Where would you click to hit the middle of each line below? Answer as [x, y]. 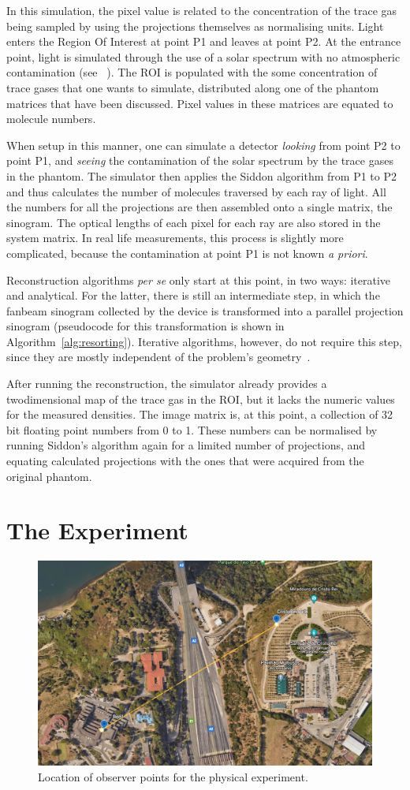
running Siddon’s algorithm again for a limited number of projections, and [186, 445]
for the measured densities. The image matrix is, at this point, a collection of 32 [200, 414]
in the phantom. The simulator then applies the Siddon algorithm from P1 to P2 [201, 175]
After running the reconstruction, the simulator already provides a [167, 384]
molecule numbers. [51, 119]
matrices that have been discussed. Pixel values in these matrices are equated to [200, 103]
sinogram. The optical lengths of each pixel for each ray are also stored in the [194, 222]
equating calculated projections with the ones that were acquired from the [185, 461]
